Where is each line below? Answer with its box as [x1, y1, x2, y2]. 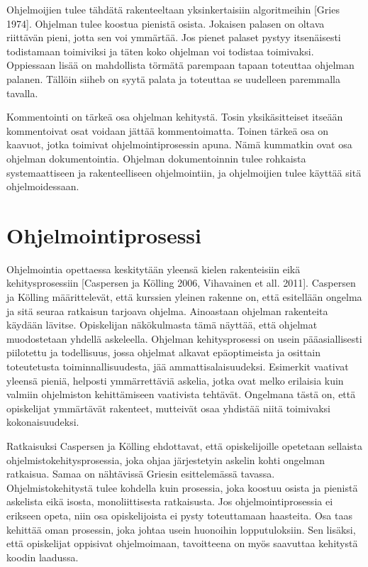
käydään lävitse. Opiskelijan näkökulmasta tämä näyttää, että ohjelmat [6, 317, 318, 332]
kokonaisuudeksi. [6, 414, 79, 429]
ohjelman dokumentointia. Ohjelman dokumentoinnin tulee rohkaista [6, 150, 306, 165]
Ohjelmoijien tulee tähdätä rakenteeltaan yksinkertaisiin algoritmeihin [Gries [6, 2, 340, 16]
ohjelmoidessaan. [6, 179, 79, 194]
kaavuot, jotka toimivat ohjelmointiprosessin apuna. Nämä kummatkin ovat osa [6, 137, 352, 152]
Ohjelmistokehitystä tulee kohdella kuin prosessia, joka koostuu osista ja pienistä [6, 480, 358, 495]
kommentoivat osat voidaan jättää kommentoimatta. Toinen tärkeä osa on [6, 123, 329, 138]
